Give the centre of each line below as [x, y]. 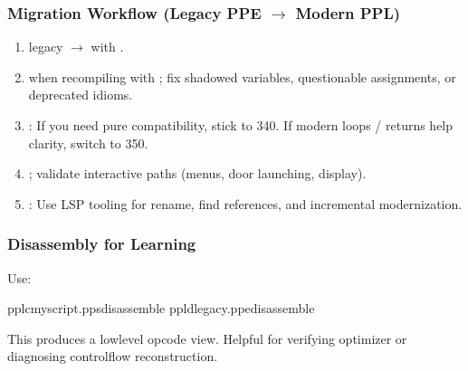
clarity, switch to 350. [88, 143]
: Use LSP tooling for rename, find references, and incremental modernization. [245, 203]
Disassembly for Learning [102, 244]
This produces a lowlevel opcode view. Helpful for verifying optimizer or [207, 338]
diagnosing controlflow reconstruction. [113, 356]
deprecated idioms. [81, 95]
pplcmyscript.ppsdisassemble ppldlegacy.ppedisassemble [161, 308]
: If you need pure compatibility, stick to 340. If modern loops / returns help [241, 125]
